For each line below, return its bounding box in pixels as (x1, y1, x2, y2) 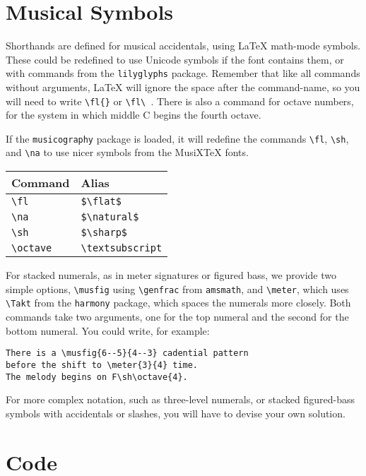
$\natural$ (81, 211, 139, 223)
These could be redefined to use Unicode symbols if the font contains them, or (6, 52, 344, 66)
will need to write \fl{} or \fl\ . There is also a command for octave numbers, (6, 93, 354, 108)
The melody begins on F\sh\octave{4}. (6, 371, 188, 382)
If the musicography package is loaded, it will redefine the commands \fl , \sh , (6, 131, 349, 145)
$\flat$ (81, 196, 122, 208)
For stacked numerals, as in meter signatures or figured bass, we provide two (6, 268, 337, 282)
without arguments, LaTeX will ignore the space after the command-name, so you (6, 79, 360, 94)
